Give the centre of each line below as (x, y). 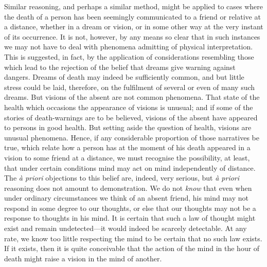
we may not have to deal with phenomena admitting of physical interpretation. (129, 47)
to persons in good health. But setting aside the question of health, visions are (128, 127)
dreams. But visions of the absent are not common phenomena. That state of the (132, 97)
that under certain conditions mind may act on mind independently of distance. (130, 167)
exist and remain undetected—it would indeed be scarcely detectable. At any (126, 228)
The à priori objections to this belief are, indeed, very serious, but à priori (122, 178)
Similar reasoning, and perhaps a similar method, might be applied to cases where (134, 6)
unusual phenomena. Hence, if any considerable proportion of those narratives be (132, 137)
